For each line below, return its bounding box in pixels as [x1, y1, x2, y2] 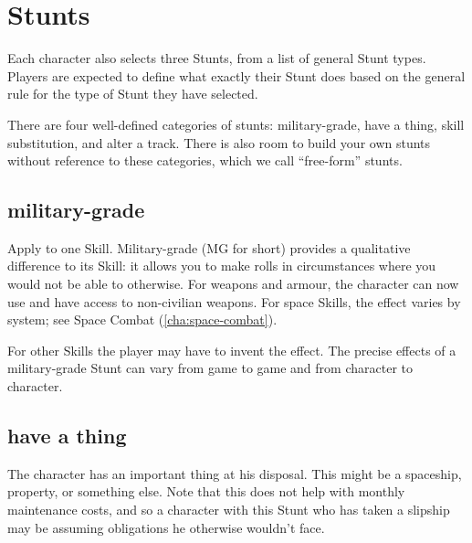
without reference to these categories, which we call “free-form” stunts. [7, 151, 403, 170]
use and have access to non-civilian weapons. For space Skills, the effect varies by [7, 292, 461, 311]
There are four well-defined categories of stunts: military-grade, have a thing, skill [7, 114, 465, 133]
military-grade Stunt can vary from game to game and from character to [7, 358, 413, 378]
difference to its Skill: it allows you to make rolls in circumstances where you [7, 256, 436, 275]
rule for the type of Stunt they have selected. [7, 84, 258, 103]
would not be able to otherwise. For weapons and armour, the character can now [7, 274, 459, 293]
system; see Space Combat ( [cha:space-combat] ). [7, 310, 278, 329]
